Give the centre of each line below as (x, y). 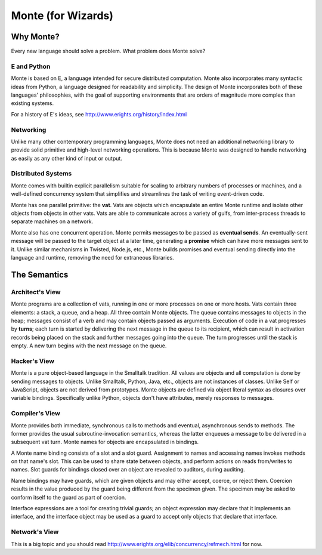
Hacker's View (33, 361)
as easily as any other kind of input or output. (66, 158)
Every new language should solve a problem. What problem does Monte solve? (108, 51)
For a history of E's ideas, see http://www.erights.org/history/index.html (99, 114)
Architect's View (36, 292)
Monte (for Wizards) (62, 16)
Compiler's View (36, 414)
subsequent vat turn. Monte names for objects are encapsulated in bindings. (105, 442)
